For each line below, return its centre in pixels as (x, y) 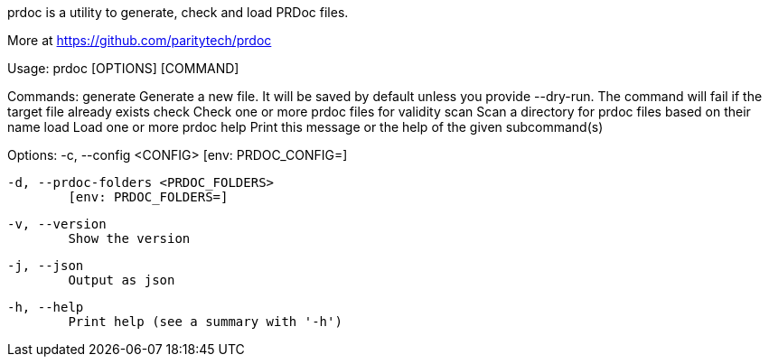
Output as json (122, 280)
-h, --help (46, 307)
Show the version (129, 238)
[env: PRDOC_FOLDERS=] (148, 197)
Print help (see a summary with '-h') (205, 322)
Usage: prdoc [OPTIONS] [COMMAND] (123, 68)
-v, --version (57, 224)
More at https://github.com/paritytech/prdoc (140, 40)
